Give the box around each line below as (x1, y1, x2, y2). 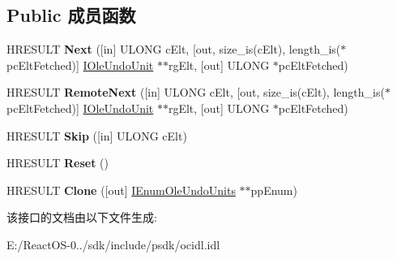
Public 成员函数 (6, 2, 136, 28)
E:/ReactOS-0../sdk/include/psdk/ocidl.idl (6, 235, 220, 253)
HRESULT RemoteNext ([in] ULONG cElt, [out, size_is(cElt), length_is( (6, 84, 385, 101)
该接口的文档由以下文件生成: (6, 209, 157, 226)
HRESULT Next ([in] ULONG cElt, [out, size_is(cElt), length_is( (6, 41, 341, 58)
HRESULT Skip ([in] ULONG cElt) (6, 127, 187, 144)
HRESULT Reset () (6, 154, 109, 171)
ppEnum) (250, 181, 297, 198)
